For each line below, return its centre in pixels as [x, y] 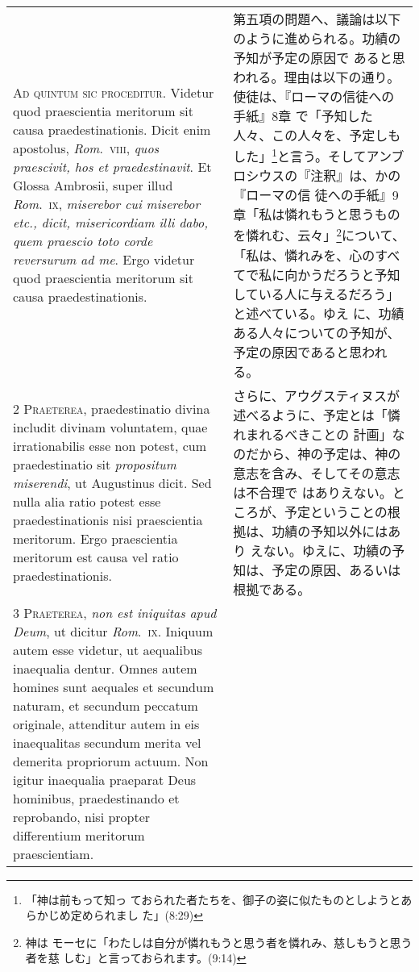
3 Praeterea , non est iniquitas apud [115, 612]
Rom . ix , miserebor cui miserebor [107, 204]
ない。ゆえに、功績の [328, 550]
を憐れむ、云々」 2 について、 [319, 234]
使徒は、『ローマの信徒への [314, 96]
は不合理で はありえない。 [313, 492]
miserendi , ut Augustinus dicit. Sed [112, 482]
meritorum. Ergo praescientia [95, 538]
